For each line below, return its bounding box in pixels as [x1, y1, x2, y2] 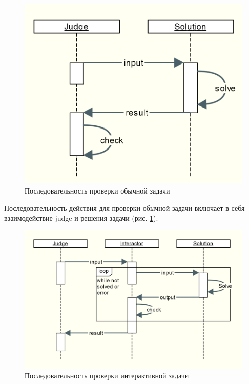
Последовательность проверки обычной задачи [25, 185, 170, 196]
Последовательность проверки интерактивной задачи [25, 370, 189, 381]
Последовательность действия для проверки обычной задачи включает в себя [4, 202, 245, 213]
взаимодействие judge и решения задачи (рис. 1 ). [4, 212, 158, 223]
